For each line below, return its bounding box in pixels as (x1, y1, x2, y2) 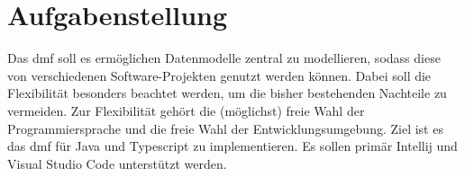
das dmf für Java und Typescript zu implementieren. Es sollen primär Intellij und (7, 136, 458, 155)
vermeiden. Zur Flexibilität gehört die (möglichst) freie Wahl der (7, 101, 365, 119)
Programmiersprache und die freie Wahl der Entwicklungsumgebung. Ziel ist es (7, 119, 443, 137)
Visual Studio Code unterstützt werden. (7, 154, 227, 172)
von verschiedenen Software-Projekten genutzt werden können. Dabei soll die (7, 66, 432, 84)
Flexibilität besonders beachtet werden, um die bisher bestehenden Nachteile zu (7, 84, 447, 102)
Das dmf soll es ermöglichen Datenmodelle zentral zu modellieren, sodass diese (7, 48, 441, 67)
